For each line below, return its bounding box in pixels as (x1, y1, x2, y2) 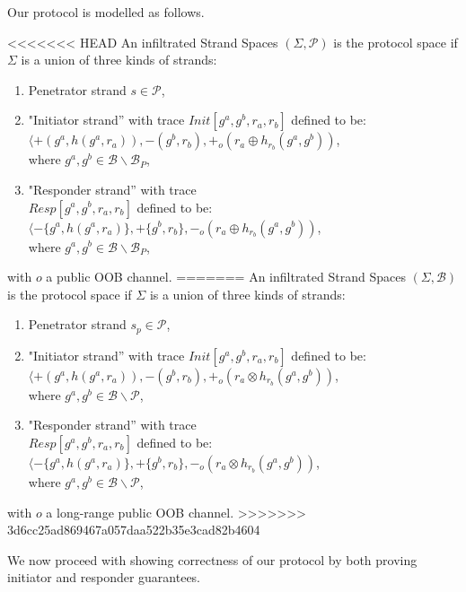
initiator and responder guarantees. (7, 568, 201, 587)
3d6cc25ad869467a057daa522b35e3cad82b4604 (7, 520, 260, 539)
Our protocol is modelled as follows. (7, 3, 205, 21)
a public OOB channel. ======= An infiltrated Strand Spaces (46, 267, 406, 286)
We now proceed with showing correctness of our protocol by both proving (7, 550, 418, 569)
